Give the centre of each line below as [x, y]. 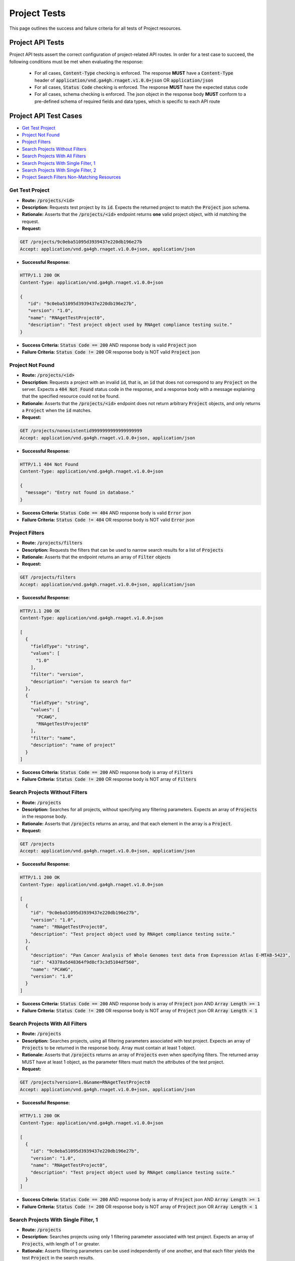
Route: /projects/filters [52, 543]
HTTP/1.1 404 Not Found [49, 464]
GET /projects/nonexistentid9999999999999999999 [81, 431]
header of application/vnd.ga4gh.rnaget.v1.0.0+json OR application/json [124, 80]
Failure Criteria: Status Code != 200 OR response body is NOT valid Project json [111, 352]
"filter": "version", [57, 674]
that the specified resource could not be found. [71, 396]
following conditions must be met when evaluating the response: [76, 62]
